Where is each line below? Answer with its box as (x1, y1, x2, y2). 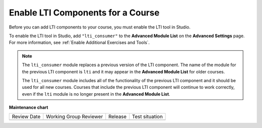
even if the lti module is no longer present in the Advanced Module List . (22, 91, 170, 97)
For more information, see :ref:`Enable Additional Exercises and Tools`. (9, 40, 150, 45)
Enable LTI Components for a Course (9, 7, 160, 18)
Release (108, 114, 127, 120)
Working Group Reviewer (46, 114, 103, 120)
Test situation (131, 114, 163, 120)
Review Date (12, 114, 41, 120)
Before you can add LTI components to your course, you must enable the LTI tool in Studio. (9, 24, 191, 30)
